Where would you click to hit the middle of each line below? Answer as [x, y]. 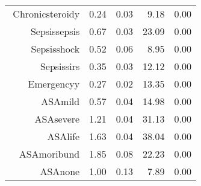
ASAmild [60, 101]
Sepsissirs [60, 66]
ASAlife [63, 136]
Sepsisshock [55, 49]
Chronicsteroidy [46, 14]
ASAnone [60, 171]
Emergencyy [54, 84]
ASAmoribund [49, 154]
